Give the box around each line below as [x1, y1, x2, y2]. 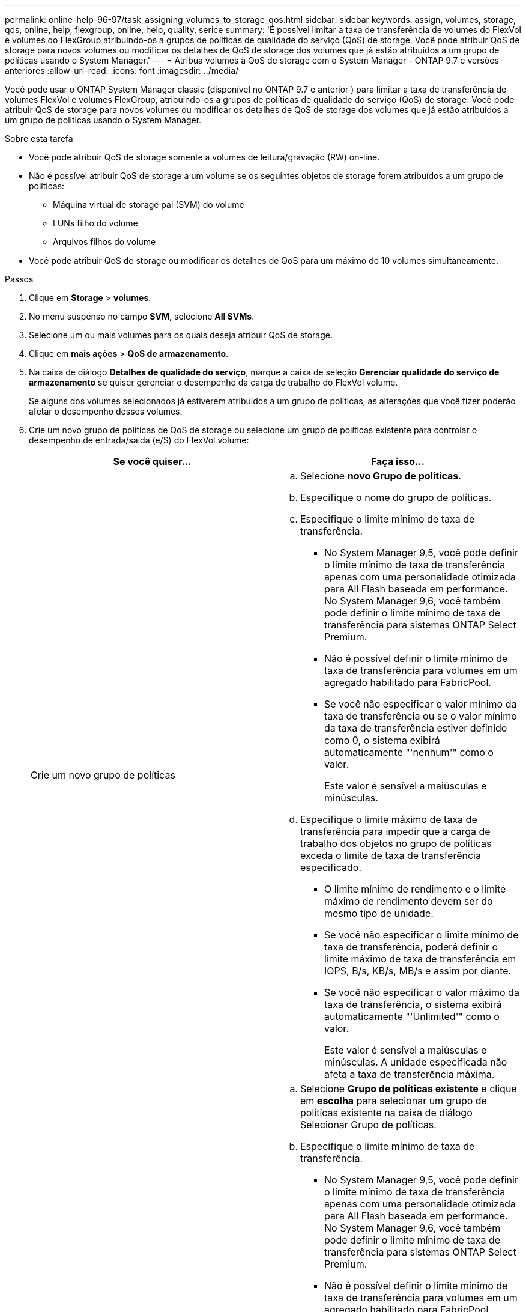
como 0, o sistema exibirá [324, 734, 440, 746]
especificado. [300, 861, 361, 873]
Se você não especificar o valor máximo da [324, 986, 519, 998]
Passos [5, 274, 34, 284]
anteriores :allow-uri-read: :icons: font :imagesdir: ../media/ [5, 65, 239, 76]
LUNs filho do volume [53, 218, 138, 228]
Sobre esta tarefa [5, 133, 73, 144]
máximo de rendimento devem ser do [324, 895, 493, 907]
